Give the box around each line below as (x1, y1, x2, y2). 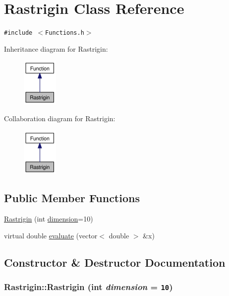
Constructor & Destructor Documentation (4, 254, 226, 270)
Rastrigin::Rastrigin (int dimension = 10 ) (4, 281, 173, 293)
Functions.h (45, 29, 84, 37)
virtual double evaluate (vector (4, 230, 98, 240)
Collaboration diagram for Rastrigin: (4, 113, 115, 123)
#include (4, 29, 33, 37)
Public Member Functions (4, 190, 140, 206)
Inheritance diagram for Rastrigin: (4, 43, 108, 54)
